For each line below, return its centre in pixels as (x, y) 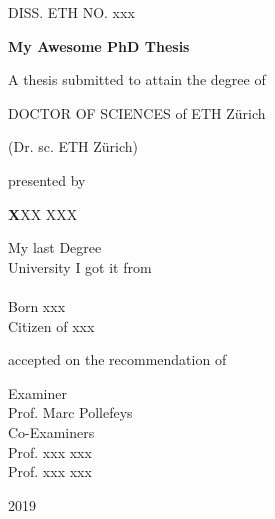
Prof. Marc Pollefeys (70, 412)
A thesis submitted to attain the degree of (137, 79)
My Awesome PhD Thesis (99, 45)
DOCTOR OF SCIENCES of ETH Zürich (137, 112)
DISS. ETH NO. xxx (71, 12)
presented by (47, 179)
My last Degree (55, 247)
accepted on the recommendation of (117, 359)
